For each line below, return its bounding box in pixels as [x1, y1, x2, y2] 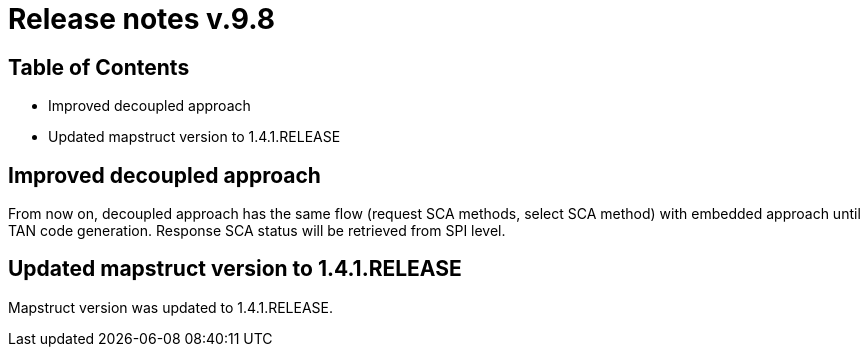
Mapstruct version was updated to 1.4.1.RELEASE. [8, 298, 334, 316]
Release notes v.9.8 [8, 2, 275, 36]
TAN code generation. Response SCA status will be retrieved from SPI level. [8, 222, 506, 240]
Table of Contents [8, 54, 190, 80]
